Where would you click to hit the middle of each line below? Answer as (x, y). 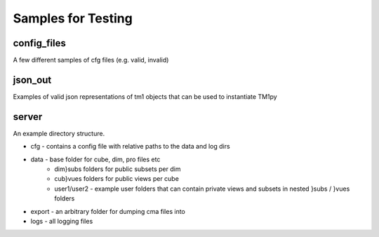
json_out (32, 80)
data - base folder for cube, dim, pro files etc (95, 159)
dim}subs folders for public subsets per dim (118, 169)
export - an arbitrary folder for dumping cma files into (108, 211)
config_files (39, 43)
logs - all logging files (62, 221)
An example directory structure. (59, 133)
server (28, 117)
